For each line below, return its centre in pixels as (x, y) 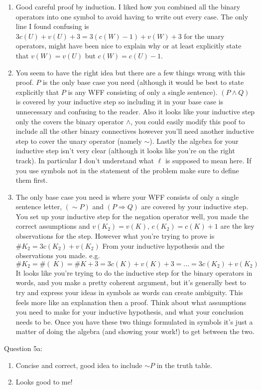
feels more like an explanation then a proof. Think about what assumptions (131, 302)
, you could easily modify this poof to (188, 121)
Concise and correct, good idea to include (79, 365)
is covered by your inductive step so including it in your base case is (120, 102)
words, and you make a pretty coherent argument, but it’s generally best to (131, 282)
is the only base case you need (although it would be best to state (143, 82)
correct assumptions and (53, 226)
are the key (237, 226)
